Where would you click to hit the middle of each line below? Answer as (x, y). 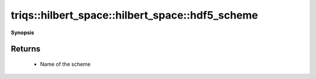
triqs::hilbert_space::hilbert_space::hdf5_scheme (135, 15)
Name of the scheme (65, 64)
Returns (26, 49)
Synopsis (23, 33)
